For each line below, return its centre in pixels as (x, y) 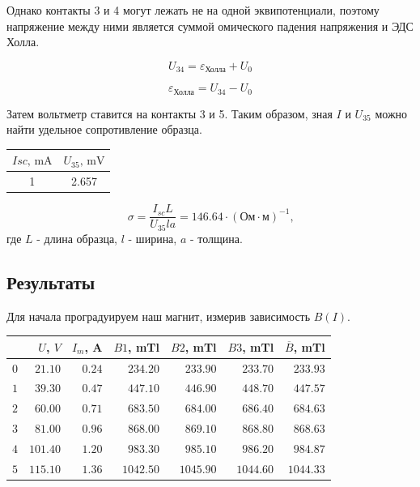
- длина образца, (77, 238)
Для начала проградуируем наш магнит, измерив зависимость (159, 316)
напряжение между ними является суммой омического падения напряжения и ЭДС (210, 26)
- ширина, (153, 238)
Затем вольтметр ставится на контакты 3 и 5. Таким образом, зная (170, 113)
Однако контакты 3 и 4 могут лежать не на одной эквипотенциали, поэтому (193, 10)
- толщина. (216, 238)
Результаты (51, 282)
